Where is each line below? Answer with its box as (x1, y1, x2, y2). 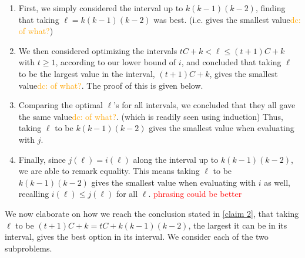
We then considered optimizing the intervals (18, 44, 177, 56)
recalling (18, 187, 49, 200)
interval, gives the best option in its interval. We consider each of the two (5, 230, 269, 243)
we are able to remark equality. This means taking (18, 165, 200, 177)
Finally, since (18, 153, 66, 165)
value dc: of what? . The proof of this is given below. (18, 79, 203, 91)
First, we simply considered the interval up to (18, 2, 183, 14)
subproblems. (5, 242, 52, 254)
